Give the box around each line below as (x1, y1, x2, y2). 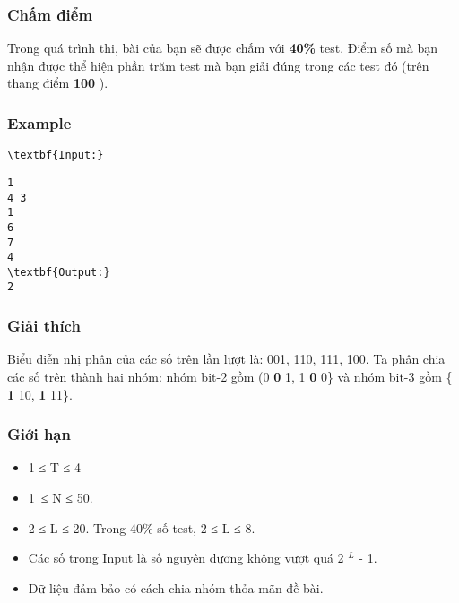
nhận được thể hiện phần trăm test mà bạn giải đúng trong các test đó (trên (7, 56, 429, 74)
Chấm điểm (7, 3, 93, 25)
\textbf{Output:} (7, 265, 110, 279)
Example (7, 111, 72, 134)
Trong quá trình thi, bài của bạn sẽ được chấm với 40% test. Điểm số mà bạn (7, 39, 437, 57)
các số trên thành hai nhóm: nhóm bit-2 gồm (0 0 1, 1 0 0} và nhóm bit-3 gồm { (7, 366, 453, 385)
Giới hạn (7, 423, 71, 445)
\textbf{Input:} (7, 149, 104, 162)
